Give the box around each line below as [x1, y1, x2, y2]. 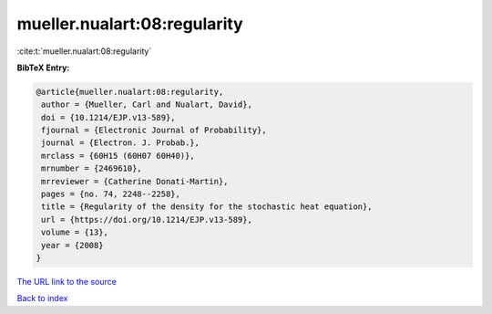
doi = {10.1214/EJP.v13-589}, [41, 112, 177, 122]
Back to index [16, 293, 68, 304]
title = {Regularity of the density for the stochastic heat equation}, [41, 202, 373, 212]
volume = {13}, [41, 227, 109, 237]
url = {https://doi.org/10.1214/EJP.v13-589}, [41, 215, 252, 225]
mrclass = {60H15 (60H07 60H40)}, [41, 151, 195, 161]
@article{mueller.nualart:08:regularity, [36, 87, 224, 97]
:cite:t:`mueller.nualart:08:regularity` [16, 46, 152, 57]
